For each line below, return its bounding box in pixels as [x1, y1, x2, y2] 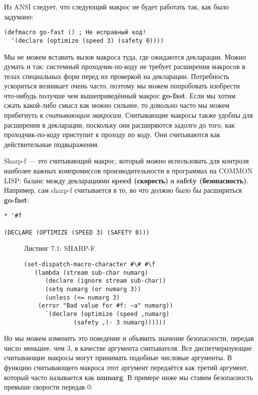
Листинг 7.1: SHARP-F [24, 243, 95, 253]
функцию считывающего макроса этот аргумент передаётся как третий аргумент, [4, 362, 249, 372]
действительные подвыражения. [4, 139, 100, 149]
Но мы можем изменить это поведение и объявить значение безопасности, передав [4, 333, 254, 343]
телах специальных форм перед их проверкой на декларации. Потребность [4, 71, 229, 81]
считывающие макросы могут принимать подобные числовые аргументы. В [4, 352, 232, 363]
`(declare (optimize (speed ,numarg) [45, 310, 170, 317]
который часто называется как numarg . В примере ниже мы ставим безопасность [4, 372, 253, 382]
